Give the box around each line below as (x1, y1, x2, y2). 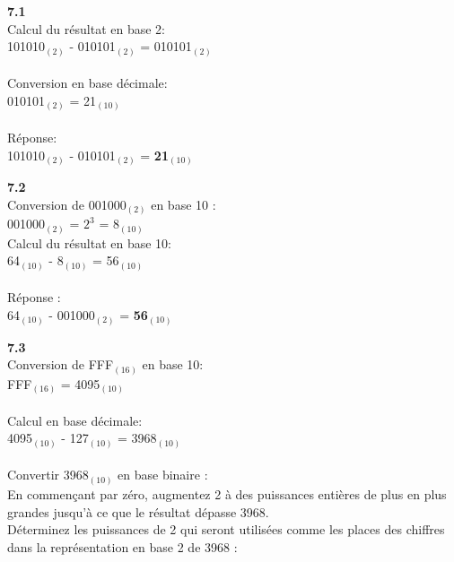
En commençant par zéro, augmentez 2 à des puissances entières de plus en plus (7, 484, 447, 503)
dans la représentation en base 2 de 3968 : (7, 537, 238, 556)
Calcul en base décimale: (7, 411, 143, 429)
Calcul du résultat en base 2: (7, 19, 165, 38)
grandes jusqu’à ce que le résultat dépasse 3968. (7, 502, 269, 521)
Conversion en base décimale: (7, 73, 168, 92)
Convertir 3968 (7, 465, 89, 484)
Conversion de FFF (7, 355, 114, 374)
